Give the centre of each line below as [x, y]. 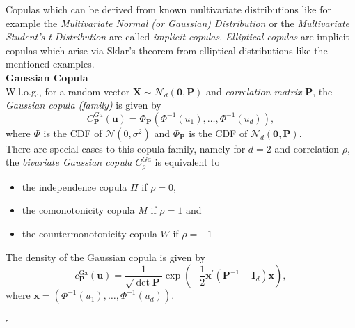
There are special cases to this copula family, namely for [126, 148]
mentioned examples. [50, 64]
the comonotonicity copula [78, 210]
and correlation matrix [254, 91]
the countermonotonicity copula [89, 233]
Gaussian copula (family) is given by [84, 105]
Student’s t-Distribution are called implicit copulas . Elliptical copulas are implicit [178, 37]
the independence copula [74, 186]
